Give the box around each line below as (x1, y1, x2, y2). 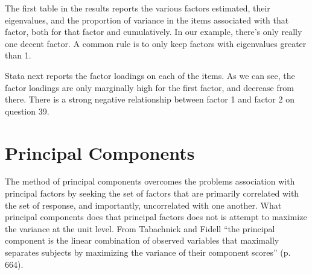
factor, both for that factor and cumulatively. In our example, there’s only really (5, 25, 302, 38)
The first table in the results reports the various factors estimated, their (5, 2, 270, 14)
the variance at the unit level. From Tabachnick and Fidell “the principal (5, 222, 275, 235)
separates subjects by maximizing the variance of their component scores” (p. (5, 246, 291, 259)
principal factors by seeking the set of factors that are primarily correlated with (5, 187, 299, 200)
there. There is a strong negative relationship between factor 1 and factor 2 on (5, 93, 294, 106)
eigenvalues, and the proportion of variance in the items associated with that (5, 13, 289, 26)
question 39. (5, 104, 49, 117)
